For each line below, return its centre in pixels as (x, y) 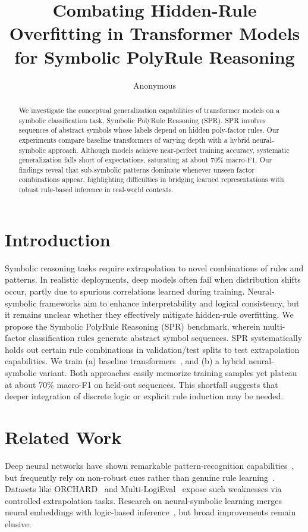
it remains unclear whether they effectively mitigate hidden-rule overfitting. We (149, 314)
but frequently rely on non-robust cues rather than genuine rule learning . (140, 477)
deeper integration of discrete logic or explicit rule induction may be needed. (144, 396)
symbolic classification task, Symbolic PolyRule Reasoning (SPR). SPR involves (142, 120)
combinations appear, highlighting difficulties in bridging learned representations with (151, 179)
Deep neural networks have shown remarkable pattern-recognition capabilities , (150, 465)
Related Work (63, 437)
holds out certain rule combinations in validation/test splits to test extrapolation (152, 349)
